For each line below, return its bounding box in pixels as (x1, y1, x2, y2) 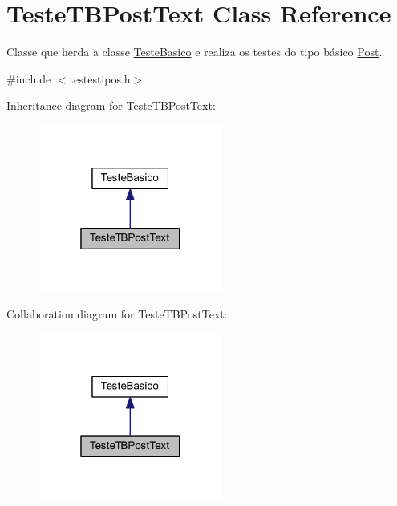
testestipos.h (69, 70, 131, 87)
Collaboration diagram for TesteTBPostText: (6, 306, 228, 322)
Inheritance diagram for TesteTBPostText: (6, 97, 216, 114)
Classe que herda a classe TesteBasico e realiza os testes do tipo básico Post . (6, 43, 383, 60)
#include (6, 70, 51, 87)
